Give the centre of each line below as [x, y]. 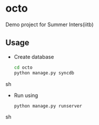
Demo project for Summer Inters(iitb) [49, 24]
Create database [34, 56]
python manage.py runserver [48, 106]
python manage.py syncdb [44, 73]
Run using [26, 95]
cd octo [23, 67]
